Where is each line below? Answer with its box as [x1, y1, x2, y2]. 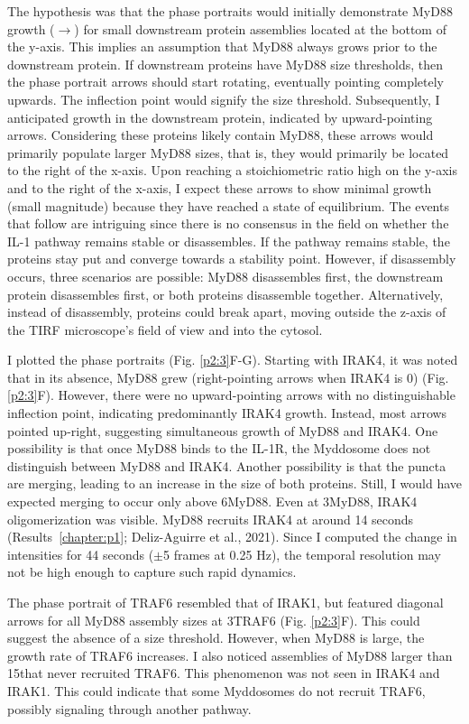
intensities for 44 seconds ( [7, 544, 154, 563]
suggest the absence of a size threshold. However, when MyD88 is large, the [7, 628, 425, 647]
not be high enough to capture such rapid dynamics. [7, 562, 297, 581]
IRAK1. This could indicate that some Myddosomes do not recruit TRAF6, [7, 681, 426, 700]
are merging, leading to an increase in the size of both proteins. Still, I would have [7, 474, 462, 493]
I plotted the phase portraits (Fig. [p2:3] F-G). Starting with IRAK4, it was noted [7, 350, 458, 369]
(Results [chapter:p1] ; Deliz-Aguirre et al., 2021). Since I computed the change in [7, 527, 457, 546]
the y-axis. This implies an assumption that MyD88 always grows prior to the [7, 37, 437, 56]
